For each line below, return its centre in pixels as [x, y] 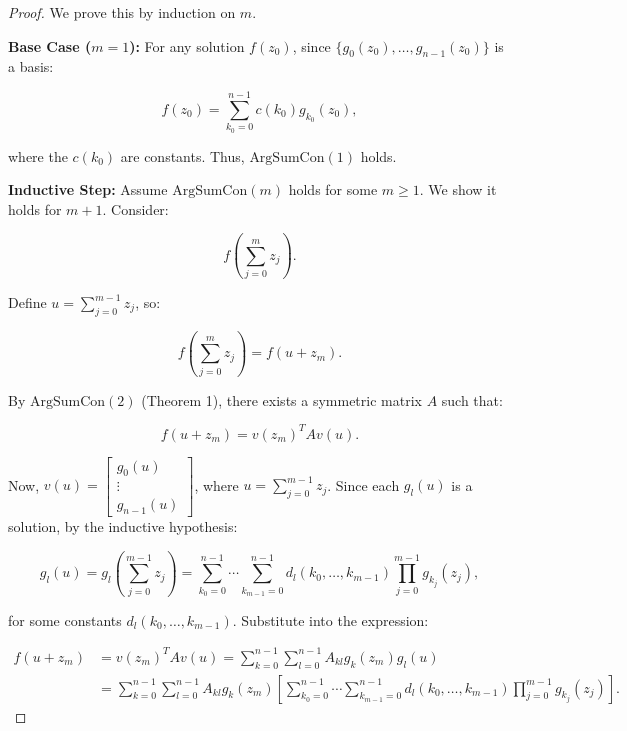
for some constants [65, 619]
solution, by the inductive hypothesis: [123, 526]
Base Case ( [50, 45]
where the [38, 155]
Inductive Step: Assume [88, 189]
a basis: [31, 66]
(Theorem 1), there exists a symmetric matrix [281, 399]
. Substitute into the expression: [330, 619]
